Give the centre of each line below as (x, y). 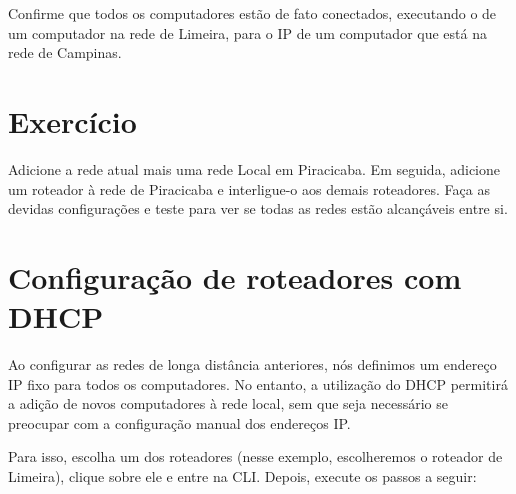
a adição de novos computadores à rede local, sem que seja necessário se (228, 403)
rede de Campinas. (65, 52)
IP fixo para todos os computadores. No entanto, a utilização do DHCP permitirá (258, 383)
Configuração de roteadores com (235, 276)
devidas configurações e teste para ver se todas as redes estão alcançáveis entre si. (258, 208)
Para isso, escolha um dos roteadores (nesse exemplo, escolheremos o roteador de (255, 456)
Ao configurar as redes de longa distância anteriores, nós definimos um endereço (252, 364)
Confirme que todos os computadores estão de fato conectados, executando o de (252, 13)
